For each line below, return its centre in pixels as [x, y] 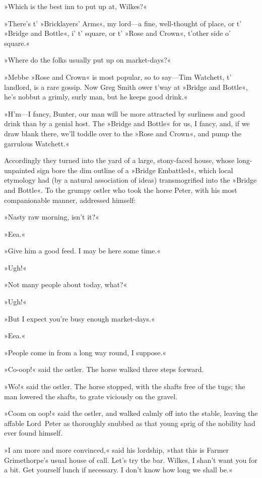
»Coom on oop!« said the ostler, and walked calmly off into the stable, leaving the [131, 413]
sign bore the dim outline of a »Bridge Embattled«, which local [135, 170]
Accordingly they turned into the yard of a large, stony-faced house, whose [119, 160]
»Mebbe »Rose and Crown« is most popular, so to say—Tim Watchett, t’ [118, 76]
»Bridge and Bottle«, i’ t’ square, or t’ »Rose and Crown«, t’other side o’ [117, 33]
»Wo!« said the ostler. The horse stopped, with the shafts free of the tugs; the [125, 386]
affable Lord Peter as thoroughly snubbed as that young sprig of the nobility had [130, 423]
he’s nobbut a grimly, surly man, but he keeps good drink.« [96, 97]
